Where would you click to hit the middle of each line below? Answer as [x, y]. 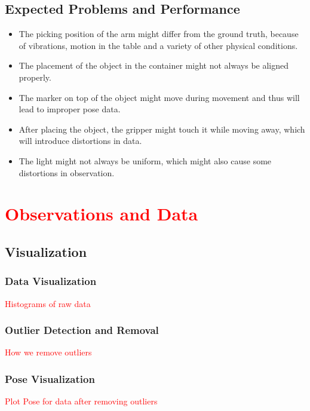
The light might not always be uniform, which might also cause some [145, 160]
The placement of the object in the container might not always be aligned [154, 65]
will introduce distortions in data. [80, 141]
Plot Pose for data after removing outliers [81, 401]
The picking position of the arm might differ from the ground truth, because [159, 34]
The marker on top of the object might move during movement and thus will [159, 97]
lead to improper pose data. [70, 109]
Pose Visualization [50, 378]
